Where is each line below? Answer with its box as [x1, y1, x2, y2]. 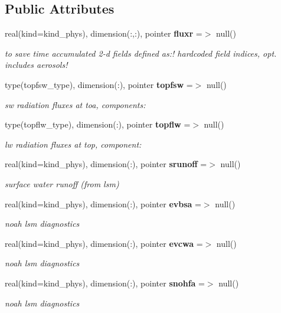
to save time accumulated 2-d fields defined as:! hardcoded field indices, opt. [5, 47, 277, 59]
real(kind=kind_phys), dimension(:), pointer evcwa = [5, 237, 203, 249]
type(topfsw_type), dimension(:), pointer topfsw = [5, 78, 193, 90]
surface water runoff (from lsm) [5, 177, 119, 190]
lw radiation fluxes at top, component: [5, 138, 142, 150]
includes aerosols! [5, 58, 68, 71]
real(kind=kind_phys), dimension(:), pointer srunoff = [5, 158, 207, 170]
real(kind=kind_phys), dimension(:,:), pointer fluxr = [5, 27, 202, 40]
